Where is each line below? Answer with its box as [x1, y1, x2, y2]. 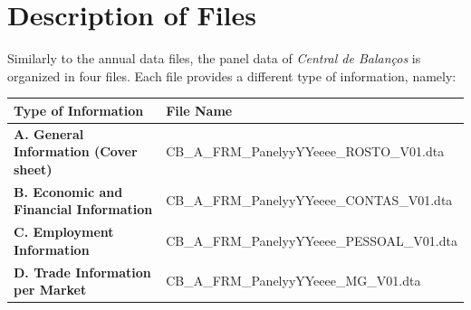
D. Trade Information [14, 262, 151, 281]
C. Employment [14, 222, 114, 241]
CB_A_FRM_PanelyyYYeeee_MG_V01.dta [166, 271, 421, 290]
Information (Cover [14, 142, 138, 161]
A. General [14, 124, 84, 143]
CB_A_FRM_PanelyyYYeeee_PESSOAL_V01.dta [166, 230, 457, 249]
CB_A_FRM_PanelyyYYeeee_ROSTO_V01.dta [166, 142, 445, 161]
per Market [14, 280, 87, 299]
